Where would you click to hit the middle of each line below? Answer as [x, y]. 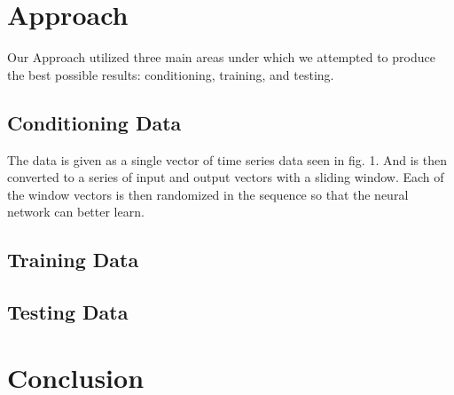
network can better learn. [76, 212]
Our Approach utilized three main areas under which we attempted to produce [221, 57]
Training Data [73, 260]
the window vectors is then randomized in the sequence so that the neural [208, 194]
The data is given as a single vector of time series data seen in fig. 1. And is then [227, 159]
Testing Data [68, 312]
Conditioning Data [94, 122]
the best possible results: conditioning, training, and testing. [171, 74]
